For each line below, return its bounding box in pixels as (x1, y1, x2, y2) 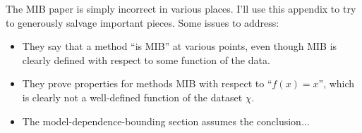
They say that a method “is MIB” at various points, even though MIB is (22, 39, 337, 53)
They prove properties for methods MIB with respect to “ (22, 76, 272, 91)
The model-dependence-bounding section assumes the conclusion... (22, 113, 310, 128)
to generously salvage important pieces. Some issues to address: (6, 15, 279, 30)
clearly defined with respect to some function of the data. (22, 52, 270, 67)
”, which (318, 76, 355, 91)
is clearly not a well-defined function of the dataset (22, 89, 243, 104)
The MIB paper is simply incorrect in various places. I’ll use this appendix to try (6, 1, 356, 15)
